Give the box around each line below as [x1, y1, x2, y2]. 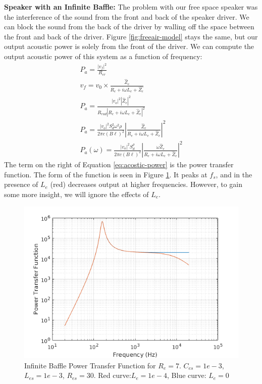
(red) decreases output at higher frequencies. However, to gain [50, 179, 242, 189]
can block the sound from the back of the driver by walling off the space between [4, 21, 254, 32]
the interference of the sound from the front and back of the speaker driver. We [4, 11, 249, 22]
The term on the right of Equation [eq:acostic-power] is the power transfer [4, 159, 234, 170]
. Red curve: [93, 370, 131, 380]
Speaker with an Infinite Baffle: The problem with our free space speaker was [4, 2, 258, 12]
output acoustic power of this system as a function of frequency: [4, 51, 202, 61]
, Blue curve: [167, 370, 206, 380]
